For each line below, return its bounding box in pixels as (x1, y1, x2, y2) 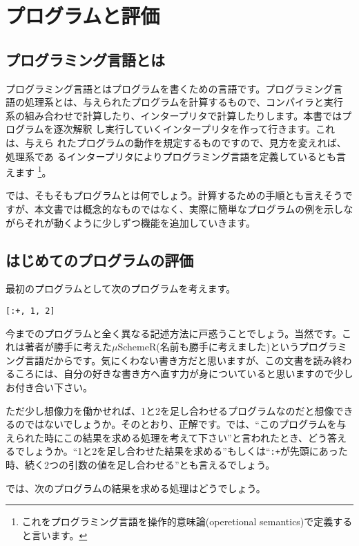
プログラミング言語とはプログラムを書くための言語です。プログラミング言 (6, 81, 343, 95)
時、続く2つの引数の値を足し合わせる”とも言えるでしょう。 (6, 458, 275, 472)
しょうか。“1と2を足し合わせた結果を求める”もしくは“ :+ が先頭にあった (24, 444, 348, 458)
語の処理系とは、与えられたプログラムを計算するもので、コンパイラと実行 (6, 95, 344, 109)
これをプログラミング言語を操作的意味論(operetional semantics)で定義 (21, 514, 333, 529)
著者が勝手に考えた (24, 339, 112, 354)
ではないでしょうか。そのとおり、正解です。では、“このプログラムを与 (24, 417, 347, 431)
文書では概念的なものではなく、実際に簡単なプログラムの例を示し (43, 201, 344, 216)
